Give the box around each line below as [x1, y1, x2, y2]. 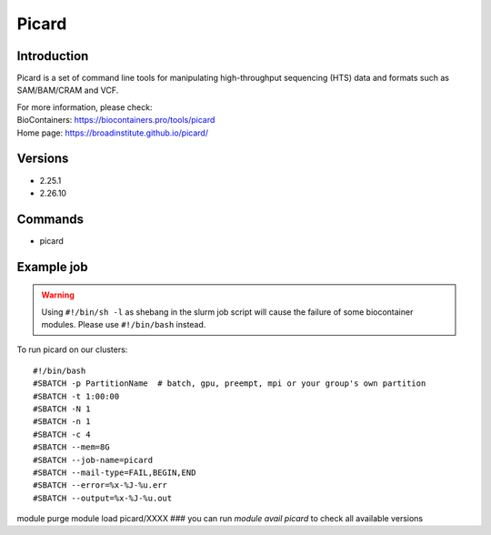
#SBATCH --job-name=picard [33, 455, 154, 465]
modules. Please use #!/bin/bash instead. [41, 319, 206, 330]
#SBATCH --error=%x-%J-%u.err [33, 480, 168, 490]
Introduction [16, 48, 89, 64]
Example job [16, 259, 88, 275]
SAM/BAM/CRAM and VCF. [16, 85, 119, 96]
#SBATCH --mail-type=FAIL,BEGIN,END [33, 467, 196, 478]
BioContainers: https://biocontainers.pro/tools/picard [16, 115, 215, 126]
